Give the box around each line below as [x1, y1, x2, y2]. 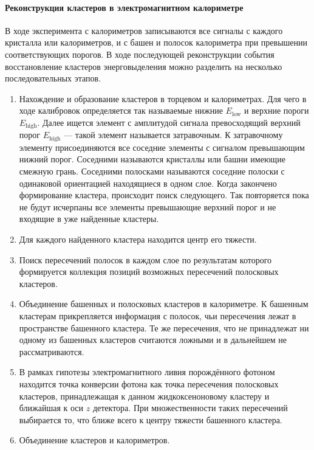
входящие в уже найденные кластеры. [19, 212, 159, 225]
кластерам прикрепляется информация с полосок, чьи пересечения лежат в [19, 309, 296, 322]
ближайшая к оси [19, 401, 84, 414]
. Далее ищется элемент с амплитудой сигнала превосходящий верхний [37, 116, 301, 128]
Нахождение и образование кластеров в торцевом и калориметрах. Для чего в [19, 92, 307, 105]
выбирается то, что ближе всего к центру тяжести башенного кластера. [19, 413, 282, 426]
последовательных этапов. [5, 72, 101, 85]
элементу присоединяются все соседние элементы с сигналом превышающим [19, 140, 305, 153]
